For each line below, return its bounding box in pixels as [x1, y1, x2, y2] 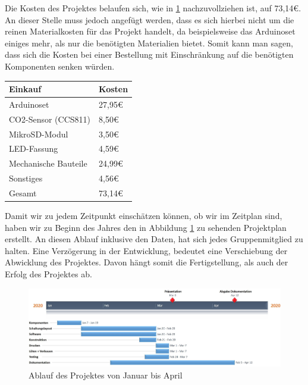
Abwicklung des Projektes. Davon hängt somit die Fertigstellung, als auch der [5, 256, 288, 268]
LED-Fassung [9, 142, 58, 155]
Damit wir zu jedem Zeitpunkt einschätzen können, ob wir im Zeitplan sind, [5, 209, 282, 222]
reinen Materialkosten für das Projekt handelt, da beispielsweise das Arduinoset [5, 25, 296, 37]
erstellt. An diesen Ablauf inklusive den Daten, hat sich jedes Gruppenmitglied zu [5, 233, 303, 245]
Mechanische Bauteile [9, 157, 87, 170]
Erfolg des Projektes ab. [5, 268, 92, 280]
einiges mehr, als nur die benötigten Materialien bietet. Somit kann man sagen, [5, 36, 293, 49]
